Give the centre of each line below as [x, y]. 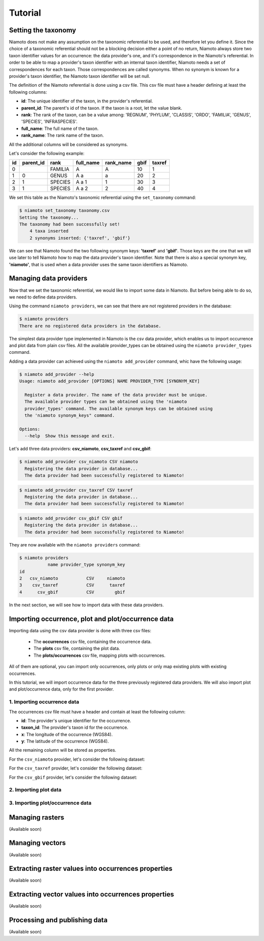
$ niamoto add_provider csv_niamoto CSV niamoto [79, 462]
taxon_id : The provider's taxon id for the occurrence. [75, 727]
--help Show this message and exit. [70, 436]
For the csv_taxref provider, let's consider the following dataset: [76, 768]
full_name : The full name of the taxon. [60, 128]
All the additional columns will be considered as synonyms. [68, 144]
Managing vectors [37, 843]
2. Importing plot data [35, 790]
